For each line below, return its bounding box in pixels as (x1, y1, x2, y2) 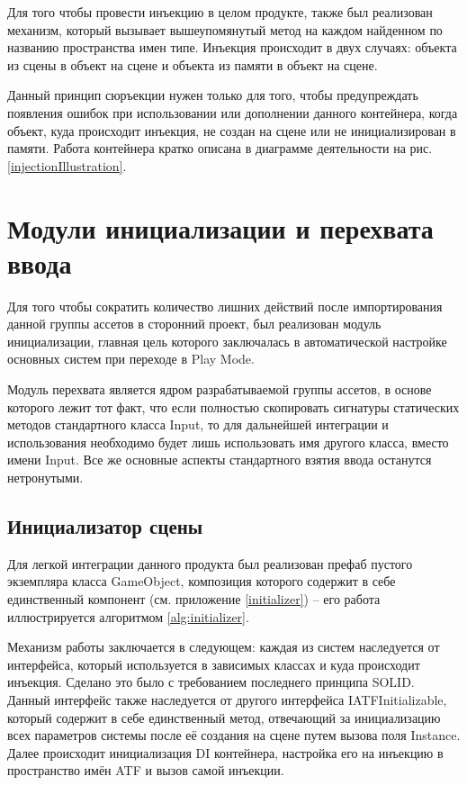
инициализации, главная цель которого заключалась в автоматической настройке (7, 331, 447, 350)
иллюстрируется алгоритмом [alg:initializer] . (7, 607, 249, 626)
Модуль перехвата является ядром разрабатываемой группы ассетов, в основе (7, 380, 432, 399)
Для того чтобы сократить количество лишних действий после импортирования (7, 296, 443, 315)
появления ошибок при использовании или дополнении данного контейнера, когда (7, 103, 458, 122)
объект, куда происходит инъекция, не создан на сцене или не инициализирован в (7, 121, 456, 140)
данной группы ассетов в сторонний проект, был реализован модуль (7, 314, 382, 333)
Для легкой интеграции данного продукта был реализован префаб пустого (7, 554, 413, 573)
